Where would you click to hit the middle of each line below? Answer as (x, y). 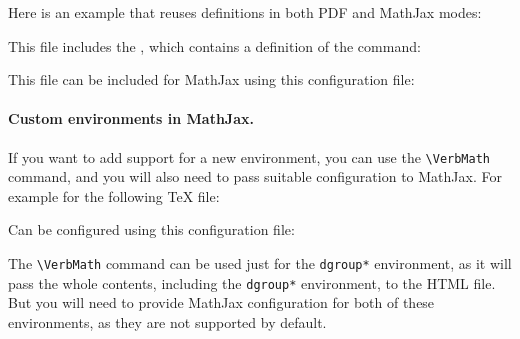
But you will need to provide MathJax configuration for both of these (221, 302)
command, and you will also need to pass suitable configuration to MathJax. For (255, 176)
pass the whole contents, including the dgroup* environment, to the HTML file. (252, 282)
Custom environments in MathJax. (131, 118)
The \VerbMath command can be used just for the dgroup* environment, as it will (260, 263)
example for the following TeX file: (114, 195)
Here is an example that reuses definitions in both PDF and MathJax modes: (245, 12)
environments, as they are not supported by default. (167, 321)
